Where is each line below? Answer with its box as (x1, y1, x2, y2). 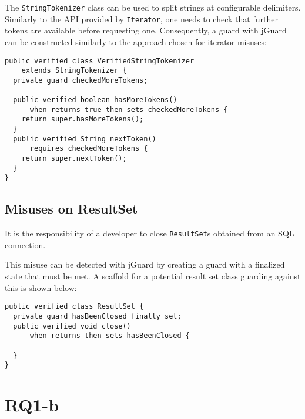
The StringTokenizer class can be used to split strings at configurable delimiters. (5, 1, 301, 13)
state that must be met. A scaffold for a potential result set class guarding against (5, 270, 301, 282)
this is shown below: (5, 281, 77, 293)
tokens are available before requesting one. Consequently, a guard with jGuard (5, 24, 287, 36)
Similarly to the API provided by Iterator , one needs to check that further (5, 12, 278, 25)
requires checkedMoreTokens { (29, 144, 148, 153)
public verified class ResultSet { (5, 302, 144, 311)
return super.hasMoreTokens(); (21, 115, 144, 124)
